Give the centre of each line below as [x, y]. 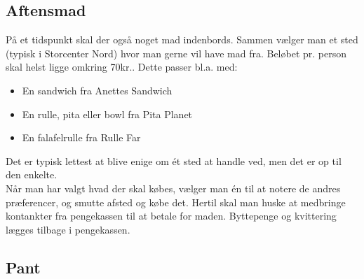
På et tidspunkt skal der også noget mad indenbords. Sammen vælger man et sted [182, 40]
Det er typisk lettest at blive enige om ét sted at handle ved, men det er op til [174, 160]
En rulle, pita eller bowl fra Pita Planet [107, 114]
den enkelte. [32, 174]
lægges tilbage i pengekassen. [68, 229]
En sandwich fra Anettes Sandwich [97, 90]
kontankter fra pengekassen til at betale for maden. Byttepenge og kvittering [171, 216]
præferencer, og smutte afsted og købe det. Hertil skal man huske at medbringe [176, 202]
